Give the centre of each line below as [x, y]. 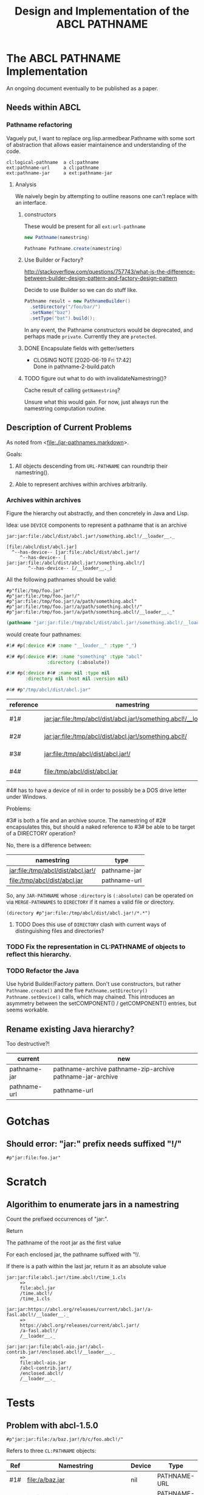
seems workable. [28, 1010]
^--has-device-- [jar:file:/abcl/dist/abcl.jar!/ [76, 552]
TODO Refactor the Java [43, 971]
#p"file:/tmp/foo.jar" [35, 591]
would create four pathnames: [44, 634]
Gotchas [28, 1122]
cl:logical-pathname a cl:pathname [53, 162]
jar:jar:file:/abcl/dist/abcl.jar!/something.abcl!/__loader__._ [90, 536]
